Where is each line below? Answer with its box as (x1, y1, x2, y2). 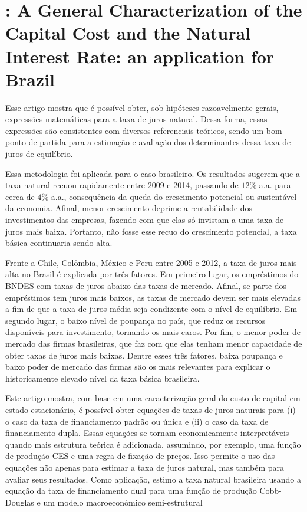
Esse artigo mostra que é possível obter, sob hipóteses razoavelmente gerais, (5, 101, 279, 113)
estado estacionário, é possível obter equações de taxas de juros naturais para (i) (5, 403, 296, 415)
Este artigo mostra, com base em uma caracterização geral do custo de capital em (5, 392, 301, 404)
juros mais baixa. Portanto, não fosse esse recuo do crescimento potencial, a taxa (5, 225, 297, 237)
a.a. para (259, 179, 291, 191)
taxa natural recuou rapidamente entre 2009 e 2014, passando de (5, 179, 239, 191)
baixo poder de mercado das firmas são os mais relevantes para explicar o (5, 360, 270, 373)
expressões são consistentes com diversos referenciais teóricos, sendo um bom (5, 124, 282, 136)
